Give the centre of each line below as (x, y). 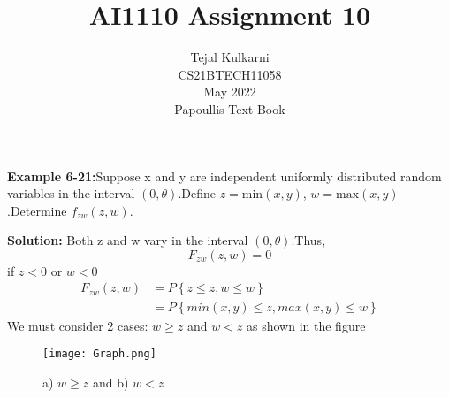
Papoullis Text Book (230, 108)
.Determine (37, 210)
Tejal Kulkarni (230, 57)
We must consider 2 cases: (78, 325)
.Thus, (308, 240)
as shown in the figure (306, 325)
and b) (110, 382)
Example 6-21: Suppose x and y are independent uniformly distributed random (224, 176)
